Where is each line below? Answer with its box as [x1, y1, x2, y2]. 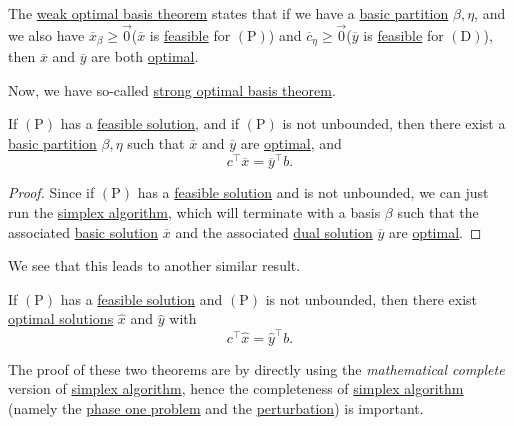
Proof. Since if [8, 182, 95, 203]
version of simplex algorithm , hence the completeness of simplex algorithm [8, 378, 464, 399]
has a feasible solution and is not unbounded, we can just [137, 182, 489, 203]
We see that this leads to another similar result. [8, 255, 301, 276]
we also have [8, 24, 85, 45]
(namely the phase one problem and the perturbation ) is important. [8, 397, 424, 418]
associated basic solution [8, 221, 159, 242]
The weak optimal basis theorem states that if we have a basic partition [8, 3, 449, 23]
